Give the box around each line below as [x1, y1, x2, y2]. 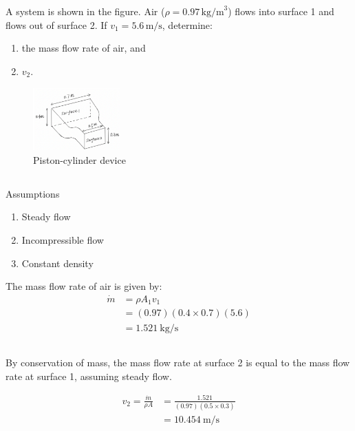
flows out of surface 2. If [6, 17, 107, 32]
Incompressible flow [21, 232, 104, 246]
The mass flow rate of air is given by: [6, 279, 162, 293]
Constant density [21, 255, 94, 270]
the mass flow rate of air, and [21, 41, 146, 55]
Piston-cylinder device [33, 152, 126, 167]
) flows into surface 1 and [228, 4, 334, 19]
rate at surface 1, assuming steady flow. [6, 368, 172, 383]
